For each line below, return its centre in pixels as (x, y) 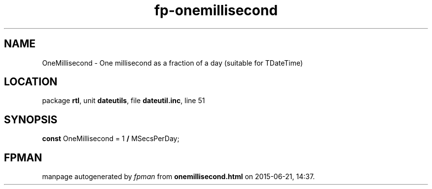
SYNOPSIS (31, 119)
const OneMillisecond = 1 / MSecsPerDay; (111, 139)
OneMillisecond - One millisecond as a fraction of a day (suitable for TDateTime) (173, 63)
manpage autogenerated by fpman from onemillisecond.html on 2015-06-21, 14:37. (179, 177)
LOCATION (31, 82)
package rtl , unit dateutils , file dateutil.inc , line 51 (124, 101)
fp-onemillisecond (216, 10)
